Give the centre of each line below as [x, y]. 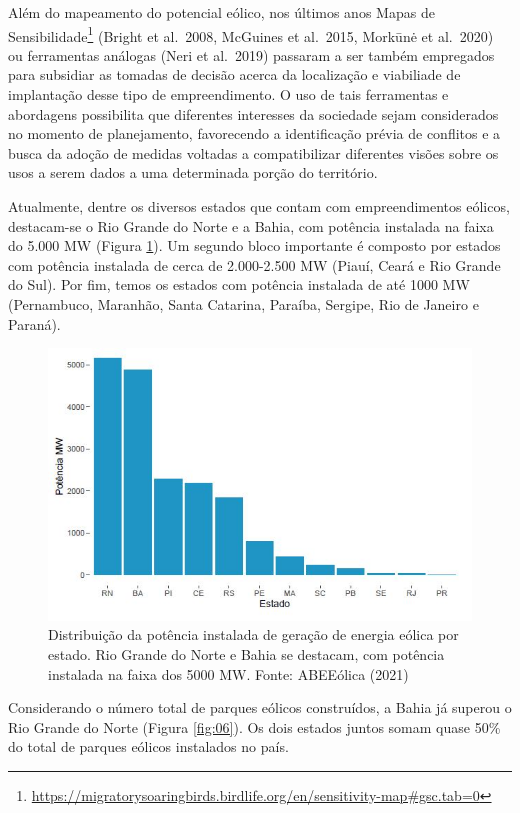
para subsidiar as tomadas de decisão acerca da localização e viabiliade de [234, 74]
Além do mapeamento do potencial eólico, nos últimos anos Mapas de [221, 12]
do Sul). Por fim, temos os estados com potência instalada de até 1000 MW [239, 284]
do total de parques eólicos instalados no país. [148, 746]
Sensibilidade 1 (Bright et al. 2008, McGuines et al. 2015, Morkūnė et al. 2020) [251, 34]
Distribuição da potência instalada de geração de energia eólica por [253, 634]
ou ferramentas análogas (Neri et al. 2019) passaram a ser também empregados [251, 54]
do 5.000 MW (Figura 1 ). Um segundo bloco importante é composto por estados [254, 245]
